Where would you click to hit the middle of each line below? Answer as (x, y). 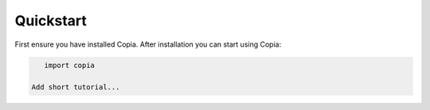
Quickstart (51, 21)
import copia (70, 65)
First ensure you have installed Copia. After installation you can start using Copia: (148, 44)
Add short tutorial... (76, 87)
